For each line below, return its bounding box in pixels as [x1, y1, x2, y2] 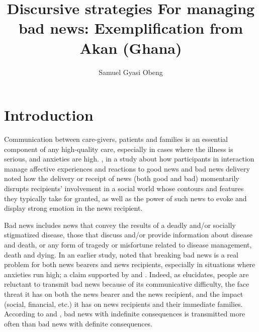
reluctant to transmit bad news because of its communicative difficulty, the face [4, 279, 249, 289]
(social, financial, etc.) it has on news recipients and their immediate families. [4, 298, 243, 309]
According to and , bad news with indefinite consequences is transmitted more [4, 308, 245, 319]
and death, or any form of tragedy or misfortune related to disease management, [4, 239, 252, 250]
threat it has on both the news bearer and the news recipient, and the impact [4, 288, 243, 299]
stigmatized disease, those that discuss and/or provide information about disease [4, 229, 252, 240]
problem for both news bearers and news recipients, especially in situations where [4, 259, 255, 270]
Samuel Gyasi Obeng [99, 66, 163, 77]
